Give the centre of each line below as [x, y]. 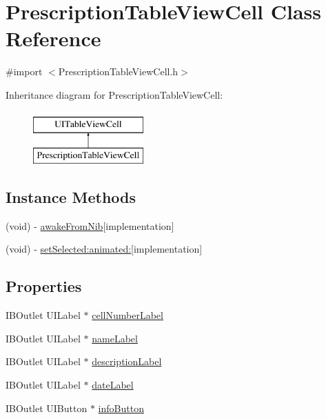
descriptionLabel [127, 361]
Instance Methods [71, 197]
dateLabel [113, 385]
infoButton [121, 408]
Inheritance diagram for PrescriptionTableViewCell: [114, 94]
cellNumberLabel [128, 315]
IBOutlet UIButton [47, 408]
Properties [44, 286]
